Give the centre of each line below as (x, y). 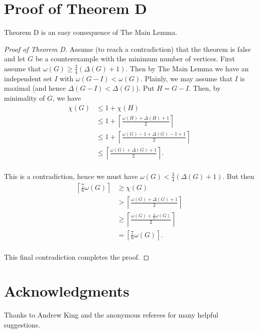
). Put (145, 88)
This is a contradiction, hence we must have (71, 176)
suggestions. (22, 324)
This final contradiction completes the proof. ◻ (77, 256)
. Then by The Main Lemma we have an (187, 68)
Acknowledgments (67, 291)
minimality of (25, 97)
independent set (28, 78)
